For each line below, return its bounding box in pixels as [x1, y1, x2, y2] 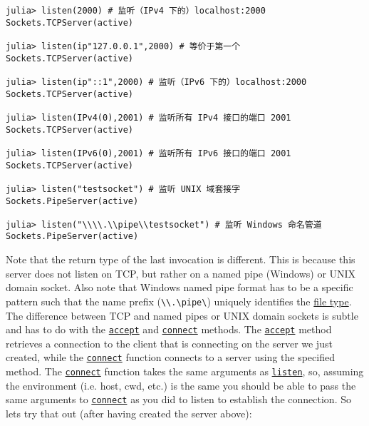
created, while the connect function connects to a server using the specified [6, 350, 335, 365]
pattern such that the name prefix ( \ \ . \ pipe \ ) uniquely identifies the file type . [6, 293, 352, 308]
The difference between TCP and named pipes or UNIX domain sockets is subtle [6, 308, 358, 323]
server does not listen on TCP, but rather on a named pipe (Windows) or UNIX [6, 265, 356, 280]
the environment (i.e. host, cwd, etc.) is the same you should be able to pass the [6, 377, 356, 392]
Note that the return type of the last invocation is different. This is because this [6, 252, 355, 267]
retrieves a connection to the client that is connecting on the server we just [6, 335, 333, 350]
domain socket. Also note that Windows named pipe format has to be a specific [6, 280, 353, 295]
